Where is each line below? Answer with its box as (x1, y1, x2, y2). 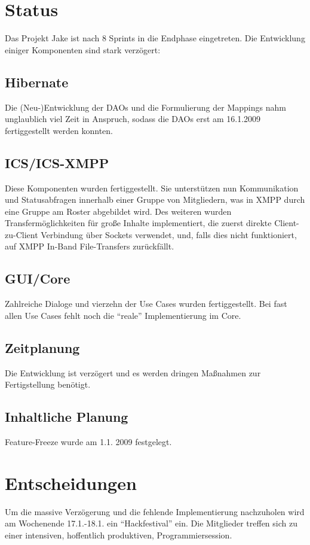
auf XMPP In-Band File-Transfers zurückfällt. (5, 240, 174, 252)
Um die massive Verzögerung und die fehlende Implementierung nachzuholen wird (5, 505, 305, 517)
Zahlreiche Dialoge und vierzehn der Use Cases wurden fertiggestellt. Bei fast (5, 297, 287, 310)
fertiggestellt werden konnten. (5, 124, 113, 136)
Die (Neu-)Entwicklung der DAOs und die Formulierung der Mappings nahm (5, 101, 286, 113)
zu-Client (5, 228, 38, 240)
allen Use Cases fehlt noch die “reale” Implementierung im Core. (5, 309, 241, 321)
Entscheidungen (5, 470, 137, 495)
